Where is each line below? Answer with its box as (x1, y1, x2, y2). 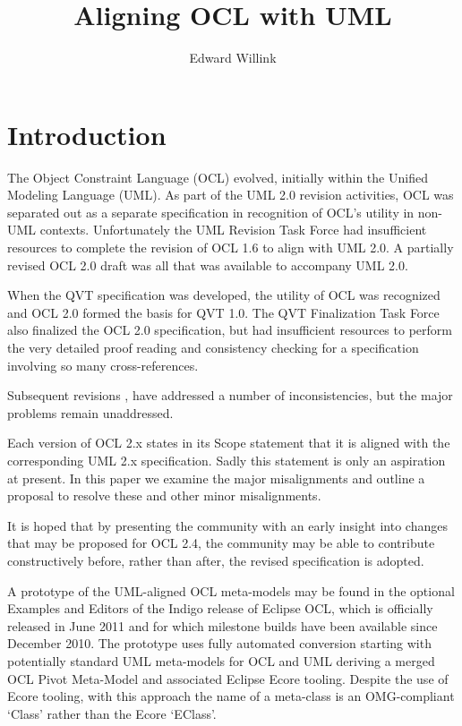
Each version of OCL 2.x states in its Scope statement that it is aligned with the (7, 433, 450, 452)
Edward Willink (189, 48, 277, 67)
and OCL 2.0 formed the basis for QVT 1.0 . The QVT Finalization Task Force (7, 303, 440, 321)
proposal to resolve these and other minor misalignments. (7, 486, 321, 505)
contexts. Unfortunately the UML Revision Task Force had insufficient (39, 220, 427, 239)
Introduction (7, 115, 167, 152)
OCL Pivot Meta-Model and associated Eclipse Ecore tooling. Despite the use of (7, 669, 449, 688)
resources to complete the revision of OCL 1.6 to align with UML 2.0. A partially (7, 238, 454, 257)
